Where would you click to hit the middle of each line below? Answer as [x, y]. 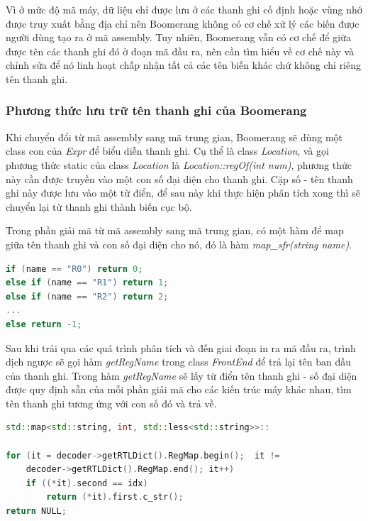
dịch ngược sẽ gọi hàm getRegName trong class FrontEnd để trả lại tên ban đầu [179, 362]
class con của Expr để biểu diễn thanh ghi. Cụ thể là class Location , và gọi [167, 151]
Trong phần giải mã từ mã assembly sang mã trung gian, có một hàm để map [175, 230]
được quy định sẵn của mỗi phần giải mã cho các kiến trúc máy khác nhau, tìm [179, 389]
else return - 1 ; [44, 324]
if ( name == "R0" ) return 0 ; [74, 269]
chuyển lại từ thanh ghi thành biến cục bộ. [99, 206]
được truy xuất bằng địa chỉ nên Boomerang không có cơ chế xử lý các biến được [183, 23]
